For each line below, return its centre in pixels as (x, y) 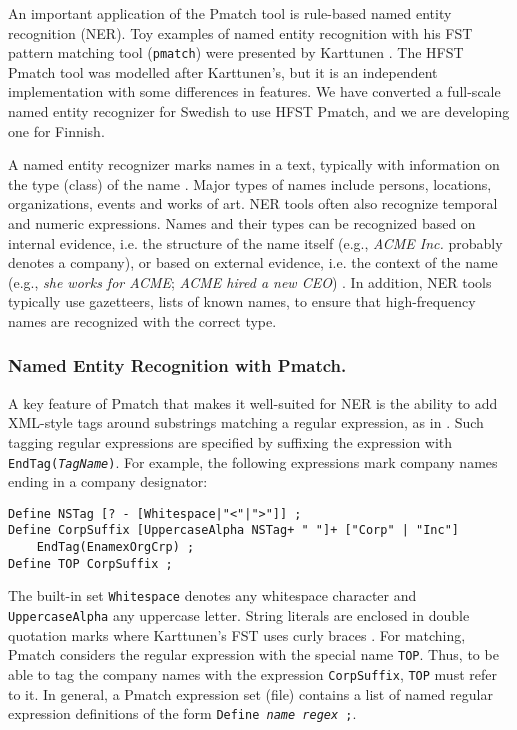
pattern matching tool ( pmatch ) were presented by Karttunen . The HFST (236, 52)
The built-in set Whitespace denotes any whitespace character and (212, 595)
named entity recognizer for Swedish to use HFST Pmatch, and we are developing (259, 111)
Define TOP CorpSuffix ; (90, 563)
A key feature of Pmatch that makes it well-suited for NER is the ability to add (253, 402)
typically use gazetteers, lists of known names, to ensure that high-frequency (242, 301)
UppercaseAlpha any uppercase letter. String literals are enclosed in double (239, 615)
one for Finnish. (56, 130)
